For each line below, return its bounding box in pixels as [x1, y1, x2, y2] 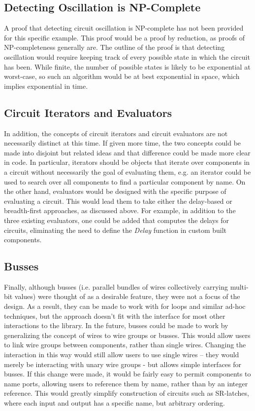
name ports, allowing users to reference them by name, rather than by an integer [4, 378, 248, 388]
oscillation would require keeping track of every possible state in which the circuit [4, 51, 250, 62]
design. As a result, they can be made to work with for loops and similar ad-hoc [4, 301, 246, 311]
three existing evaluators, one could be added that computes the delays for [4, 215, 229, 225]
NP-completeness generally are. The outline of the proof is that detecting [4, 42, 225, 52]
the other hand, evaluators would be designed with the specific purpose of [4, 186, 226, 196]
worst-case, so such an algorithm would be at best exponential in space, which [4, 71, 240, 81]
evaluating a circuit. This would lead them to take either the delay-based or [4, 195, 232, 206]
